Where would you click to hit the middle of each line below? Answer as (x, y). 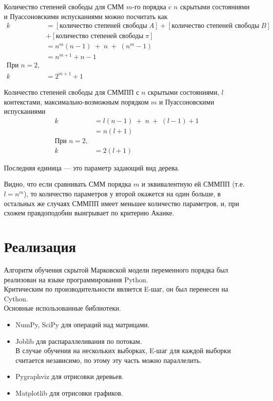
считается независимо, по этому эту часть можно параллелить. (108, 360)
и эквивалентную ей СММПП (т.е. (193, 184)
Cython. (16, 298)
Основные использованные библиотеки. (63, 308)
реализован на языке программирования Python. (76, 279)
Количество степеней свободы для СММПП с (72, 92)
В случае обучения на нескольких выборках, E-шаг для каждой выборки (123, 350)
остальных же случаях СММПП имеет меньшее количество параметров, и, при (122, 203)
